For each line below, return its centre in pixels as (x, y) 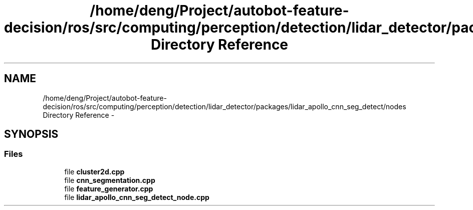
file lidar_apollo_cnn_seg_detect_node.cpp (137, 197)
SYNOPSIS (31, 134)
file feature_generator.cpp (109, 188)
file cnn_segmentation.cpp (110, 180)
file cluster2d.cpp (94, 171)
